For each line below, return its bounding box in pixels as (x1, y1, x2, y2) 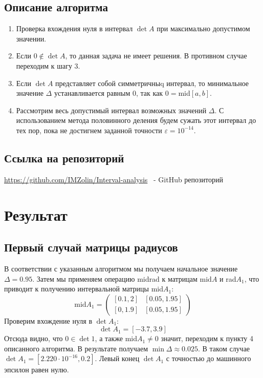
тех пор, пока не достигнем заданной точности (16, 124, 162, 135)
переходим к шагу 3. (16, 60, 80, 71)
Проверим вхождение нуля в (4, 315, 93, 326)
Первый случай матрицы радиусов (4, 239, 178, 255)
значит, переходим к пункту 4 (161, 333, 253, 344)
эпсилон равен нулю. (4, 364, 69, 375)
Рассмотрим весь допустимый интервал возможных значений (16, 104, 207, 115)
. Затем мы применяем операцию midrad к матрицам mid (32, 273, 212, 284)
